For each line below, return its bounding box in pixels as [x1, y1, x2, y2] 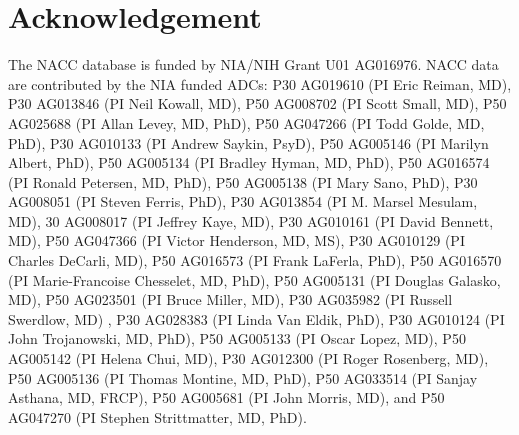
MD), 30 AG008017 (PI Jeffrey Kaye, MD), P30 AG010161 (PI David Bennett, [8, 210, 494, 231]
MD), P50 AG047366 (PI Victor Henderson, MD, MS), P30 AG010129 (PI [8, 230, 465, 251]
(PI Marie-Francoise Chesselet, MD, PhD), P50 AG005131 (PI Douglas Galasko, [8, 269, 501, 290]
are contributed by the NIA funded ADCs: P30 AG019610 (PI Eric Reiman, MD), [8, 73, 512, 94]
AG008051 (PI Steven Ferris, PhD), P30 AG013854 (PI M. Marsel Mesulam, [8, 191, 478, 212]
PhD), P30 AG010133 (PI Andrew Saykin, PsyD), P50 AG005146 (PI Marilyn [8, 132, 489, 153]
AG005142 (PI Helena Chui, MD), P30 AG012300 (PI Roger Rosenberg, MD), [8, 348, 489, 369]
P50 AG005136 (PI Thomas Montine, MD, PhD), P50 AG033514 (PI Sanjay [8, 367, 478, 388]
